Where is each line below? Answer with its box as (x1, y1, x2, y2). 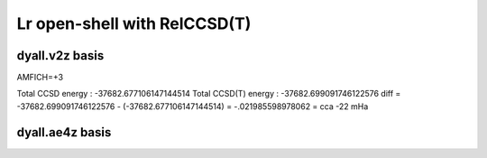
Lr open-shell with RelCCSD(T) (16, 14, 252, 33)
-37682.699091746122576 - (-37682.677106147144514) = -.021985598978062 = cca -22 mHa (16, 100, 369, 112)
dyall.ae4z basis (16, 125, 112, 140)
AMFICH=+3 (16, 72, 63, 83)
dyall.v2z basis (16, 48, 105, 63)
